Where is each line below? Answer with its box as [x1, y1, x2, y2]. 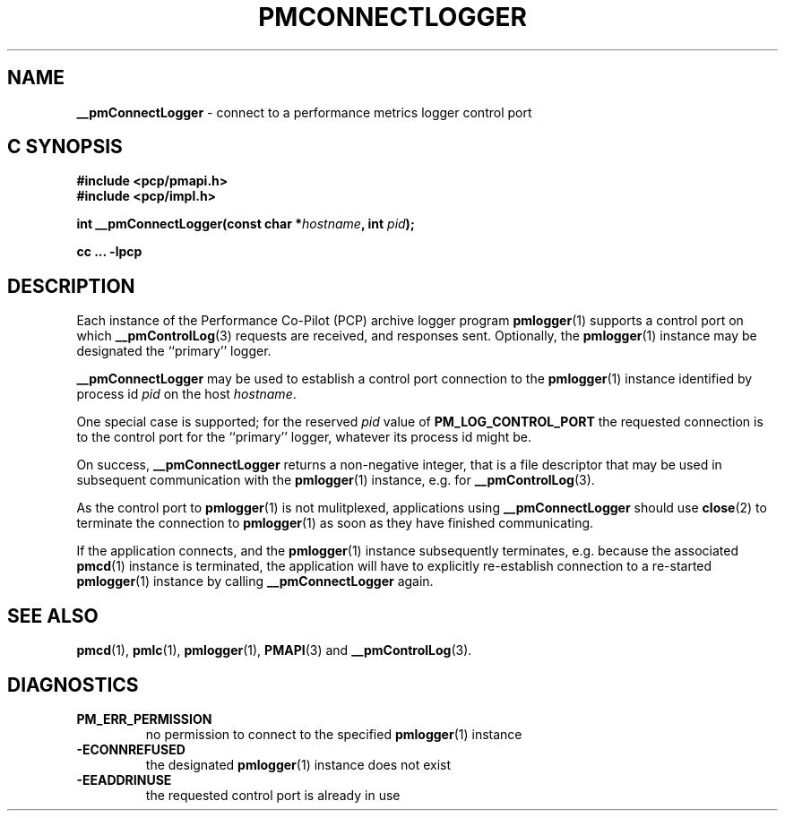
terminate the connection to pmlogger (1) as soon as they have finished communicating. [76, 515, 594, 531]
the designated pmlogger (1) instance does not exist [145, 756, 452, 772]
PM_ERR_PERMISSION [76, 710, 212, 727]
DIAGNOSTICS [7, 673, 139, 696]
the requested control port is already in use [145, 787, 401, 803]
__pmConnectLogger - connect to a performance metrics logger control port [76, 104, 532, 120]
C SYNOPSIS [7, 135, 123, 159]
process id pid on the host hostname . [76, 386, 297, 402]
